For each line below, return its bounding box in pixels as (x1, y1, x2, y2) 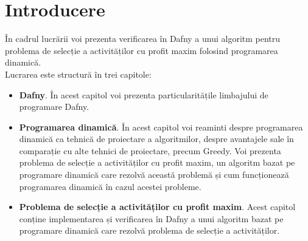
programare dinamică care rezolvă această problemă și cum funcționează (19, 168, 289, 181)
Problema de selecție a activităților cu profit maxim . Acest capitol (19, 200, 296, 213)
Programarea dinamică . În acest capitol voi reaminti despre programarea (19, 120, 303, 133)
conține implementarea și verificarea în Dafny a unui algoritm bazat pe (19, 212, 284, 225)
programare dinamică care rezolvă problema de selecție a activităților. (19, 224, 280, 237)
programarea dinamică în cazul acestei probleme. (19, 180, 201, 192)
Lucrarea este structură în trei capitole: (5, 67, 152, 80)
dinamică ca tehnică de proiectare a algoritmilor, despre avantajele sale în (19, 132, 294, 145)
